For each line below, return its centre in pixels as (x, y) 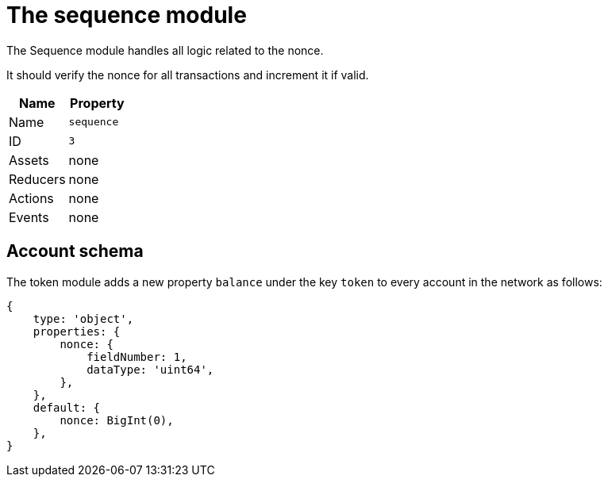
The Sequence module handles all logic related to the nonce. (165, 50)
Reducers (37, 179)
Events (29, 217)
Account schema (75, 251)
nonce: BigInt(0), (117, 420)
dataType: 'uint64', (150, 369)
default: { (67, 407)
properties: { (77, 331)
